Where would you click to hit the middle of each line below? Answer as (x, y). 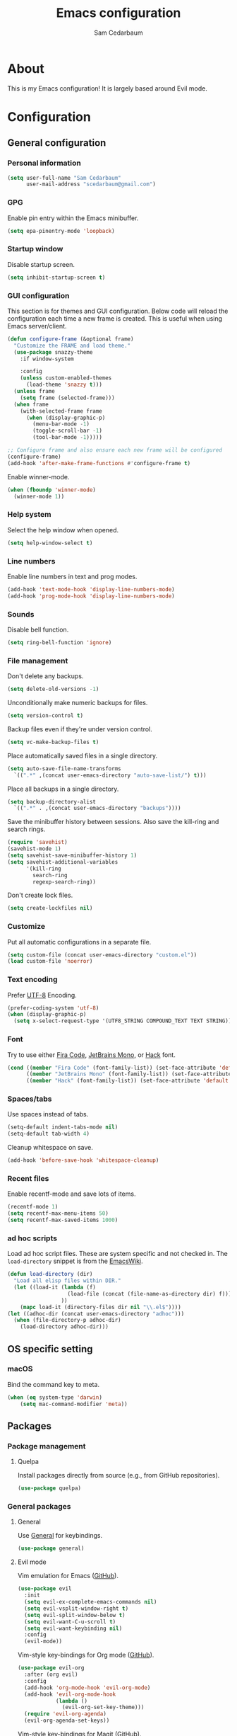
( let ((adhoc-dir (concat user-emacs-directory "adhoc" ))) (96, 1314)
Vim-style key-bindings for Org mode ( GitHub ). (86, 1655)
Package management (47, 1446)
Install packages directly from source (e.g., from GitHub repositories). (119, 1475)
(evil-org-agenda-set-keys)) (67, 1721)
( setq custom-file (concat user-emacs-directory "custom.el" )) (102, 955)
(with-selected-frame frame (61, 411)
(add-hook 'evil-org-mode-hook (70, 1694)
